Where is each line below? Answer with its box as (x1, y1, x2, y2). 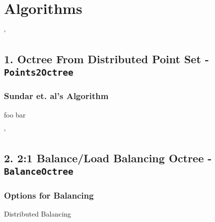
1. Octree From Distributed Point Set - (4, 51, 209, 67)
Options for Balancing (4, 189, 94, 201)
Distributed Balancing (4, 208, 72, 219)
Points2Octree (4, 67, 73, 78)
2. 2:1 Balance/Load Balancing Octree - (4, 150, 212, 166)
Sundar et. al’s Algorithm (4, 90, 109, 102)
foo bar (4, 109, 26, 119)
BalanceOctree (4, 166, 73, 177)
